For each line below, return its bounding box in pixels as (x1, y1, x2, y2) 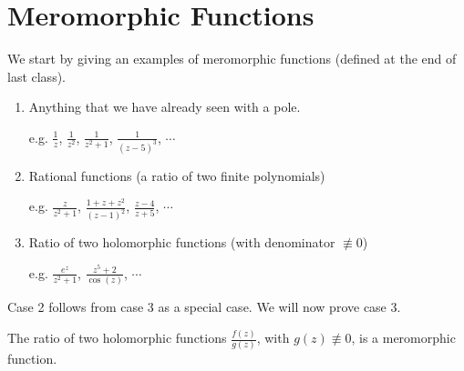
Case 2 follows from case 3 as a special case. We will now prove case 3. (7, 297, 401, 316)
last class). (7, 66, 66, 85)
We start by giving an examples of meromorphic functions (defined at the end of (7, 49, 457, 68)
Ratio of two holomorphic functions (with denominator (28, 233, 335, 252)
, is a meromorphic (351, 328, 456, 347)
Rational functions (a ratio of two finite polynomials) (28, 165, 325, 185)
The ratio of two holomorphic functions (7, 328, 227, 347)
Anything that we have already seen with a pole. (28, 97, 301, 116)
